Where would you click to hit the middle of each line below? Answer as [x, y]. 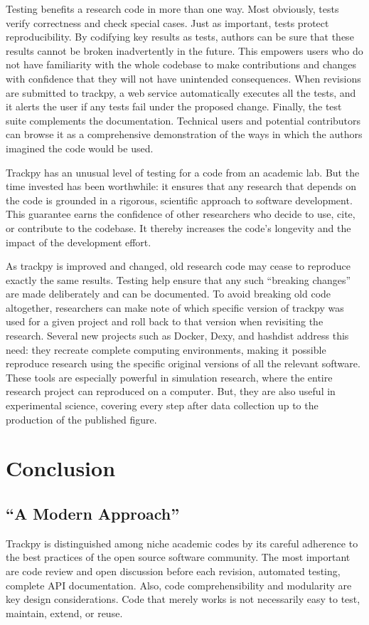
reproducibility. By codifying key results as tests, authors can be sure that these [180, 37]
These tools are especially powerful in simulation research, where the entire [169, 377]
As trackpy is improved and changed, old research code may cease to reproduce [178, 266]
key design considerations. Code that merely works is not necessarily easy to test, [183, 599]
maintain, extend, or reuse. [64, 613]
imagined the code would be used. [80, 148]
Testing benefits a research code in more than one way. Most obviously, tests [172, 9]
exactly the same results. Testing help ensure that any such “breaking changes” [178, 279]
